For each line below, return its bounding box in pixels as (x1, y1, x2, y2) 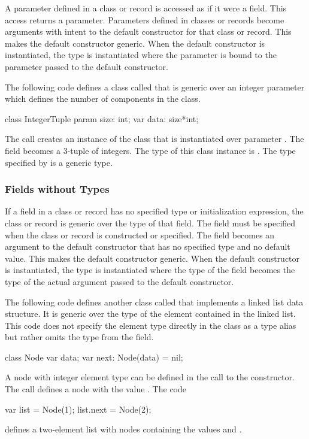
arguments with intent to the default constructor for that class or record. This (5, 25, 292, 38)
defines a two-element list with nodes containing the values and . (5, 423, 242, 435)
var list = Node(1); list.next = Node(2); (5, 402, 152, 415)
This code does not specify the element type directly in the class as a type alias (5, 319, 296, 331)
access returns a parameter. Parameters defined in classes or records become (5, 13, 284, 26)
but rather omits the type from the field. (5, 331, 154, 343)
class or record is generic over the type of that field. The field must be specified (5, 216, 296, 229)
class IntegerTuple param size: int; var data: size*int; (5, 112, 199, 125)
